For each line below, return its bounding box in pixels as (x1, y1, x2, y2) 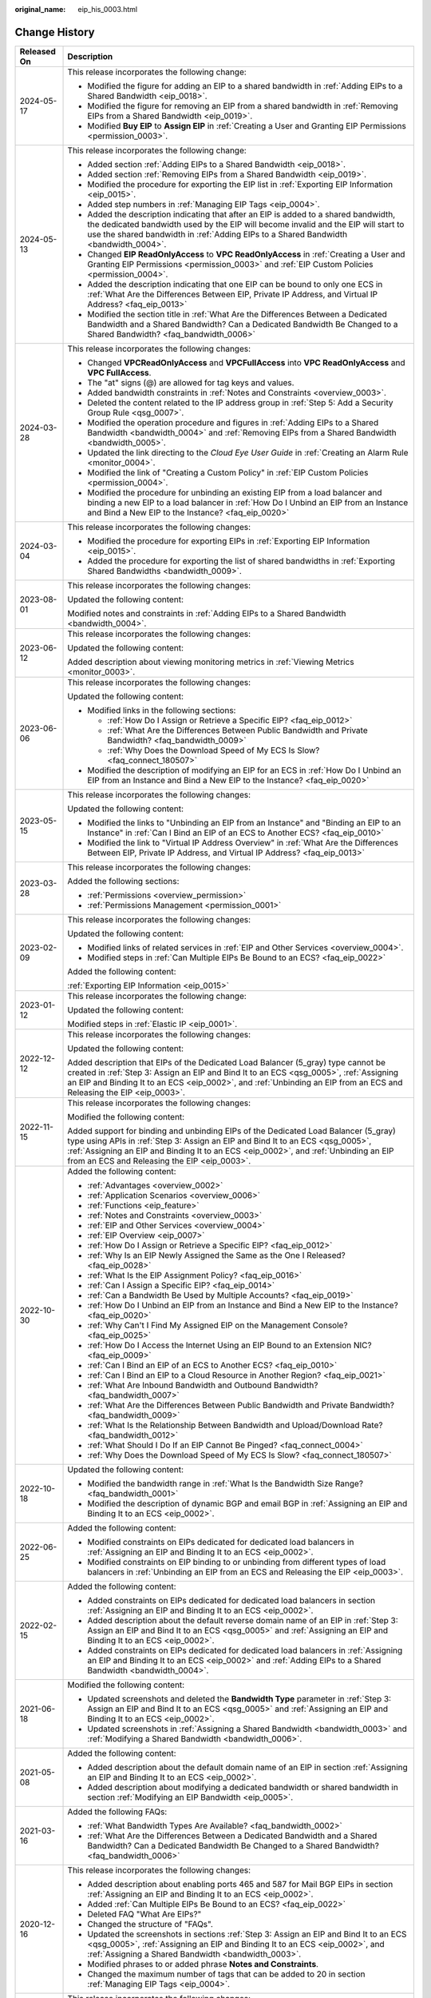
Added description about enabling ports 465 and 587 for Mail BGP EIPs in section (87, 1878, 393, 1889)
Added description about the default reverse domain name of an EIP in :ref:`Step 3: (87, 1614, 398, 1626)
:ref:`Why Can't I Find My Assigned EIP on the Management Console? (87, 1319, 348, 1331)
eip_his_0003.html (77, 5, 138, 14)
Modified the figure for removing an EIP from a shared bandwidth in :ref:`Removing (87, 100, 398, 111)
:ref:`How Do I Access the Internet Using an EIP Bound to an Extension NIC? (87, 1339, 372, 1351)
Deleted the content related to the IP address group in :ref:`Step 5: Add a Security (87, 396, 393, 408)
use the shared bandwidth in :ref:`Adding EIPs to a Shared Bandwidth (87, 229, 347, 240)
